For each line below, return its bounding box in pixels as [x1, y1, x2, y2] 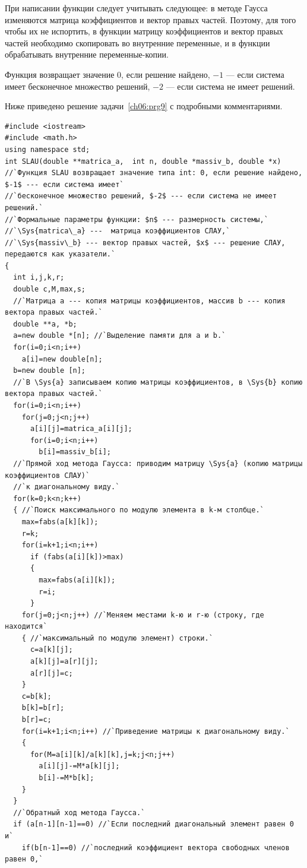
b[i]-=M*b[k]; [39, 774, 94, 782]
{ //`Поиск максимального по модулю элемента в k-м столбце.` [13, 506, 264, 515]
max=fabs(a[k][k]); [21, 517, 99, 526]
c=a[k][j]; [30, 645, 73, 654]
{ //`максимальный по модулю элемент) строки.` [21, 633, 213, 642]
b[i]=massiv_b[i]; [39, 448, 111, 457]
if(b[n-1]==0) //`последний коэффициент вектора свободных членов [21, 843, 290, 852]
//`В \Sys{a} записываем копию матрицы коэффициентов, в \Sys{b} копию [13, 378, 303, 387]
